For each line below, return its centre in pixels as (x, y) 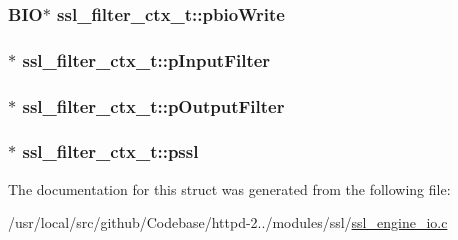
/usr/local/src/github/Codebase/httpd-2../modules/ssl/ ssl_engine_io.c (228, 222)
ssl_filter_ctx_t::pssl (110, 151)
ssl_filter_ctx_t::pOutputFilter (153, 105)
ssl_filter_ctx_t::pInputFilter (146, 59)
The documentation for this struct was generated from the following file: (229, 188)
